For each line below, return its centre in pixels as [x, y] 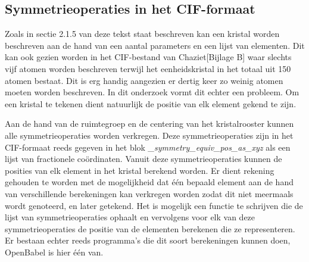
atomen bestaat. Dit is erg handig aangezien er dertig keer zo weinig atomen [144, 80]
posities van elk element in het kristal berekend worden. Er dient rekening [140, 170]
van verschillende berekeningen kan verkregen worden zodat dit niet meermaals [149, 193]
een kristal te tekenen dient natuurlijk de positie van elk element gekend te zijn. [151, 103]
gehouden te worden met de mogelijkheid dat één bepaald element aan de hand [149, 182]
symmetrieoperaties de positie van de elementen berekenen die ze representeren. [150, 228]
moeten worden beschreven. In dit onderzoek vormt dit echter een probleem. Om [152, 92]
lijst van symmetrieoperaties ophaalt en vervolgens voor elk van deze [130, 217]
